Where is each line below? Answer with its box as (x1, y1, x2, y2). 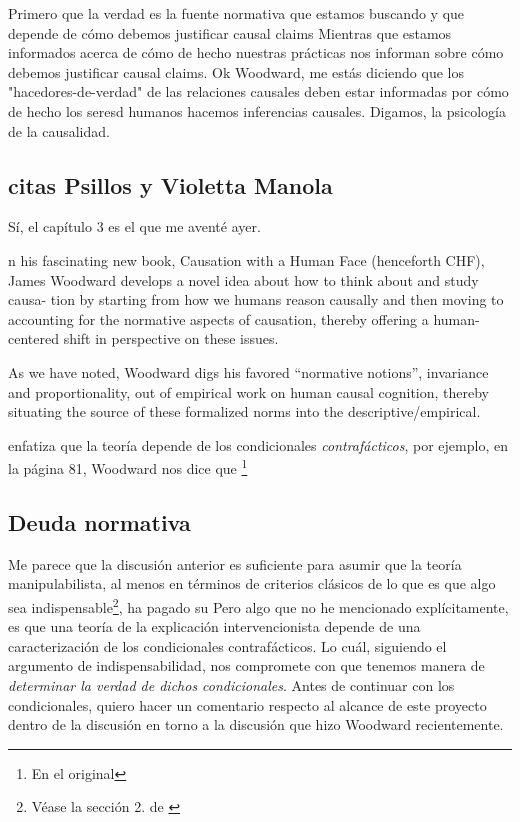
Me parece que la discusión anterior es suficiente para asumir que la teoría (8, 553, 462, 574)
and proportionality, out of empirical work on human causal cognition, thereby (8, 381, 490, 402)
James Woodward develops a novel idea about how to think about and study (8, 269, 479, 290)
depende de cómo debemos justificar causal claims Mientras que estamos (8, 22, 452, 43)
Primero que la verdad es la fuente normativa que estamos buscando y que (8, 3, 465, 23)
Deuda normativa (8, 506, 191, 537)
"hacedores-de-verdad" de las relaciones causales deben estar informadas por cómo (8, 81, 509, 102)
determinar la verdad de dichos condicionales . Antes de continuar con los (8, 674, 455, 695)
